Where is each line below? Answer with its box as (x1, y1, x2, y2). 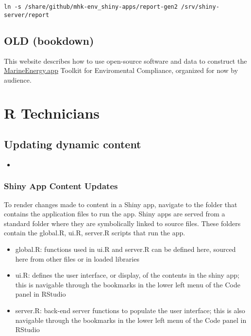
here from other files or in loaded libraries (15, 253, 139, 264)
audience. (4, 74, 32, 85)
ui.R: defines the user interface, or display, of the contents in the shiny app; (15, 270, 239, 280)
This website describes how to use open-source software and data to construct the (4, 55, 247, 66)
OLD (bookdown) (4, 33, 94, 48)
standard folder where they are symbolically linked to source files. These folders (4, 218, 241, 228)
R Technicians (4, 103, 100, 123)
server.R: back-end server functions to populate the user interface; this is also (15, 305, 245, 316)
